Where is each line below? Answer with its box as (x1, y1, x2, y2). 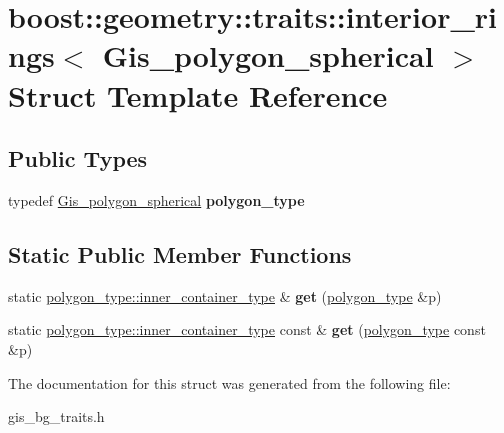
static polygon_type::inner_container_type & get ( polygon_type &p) (8, 285, 442, 306)
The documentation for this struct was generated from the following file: (8, 372, 451, 393)
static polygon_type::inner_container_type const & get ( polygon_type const (8, 319, 486, 340)
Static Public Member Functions (8, 238, 352, 269)
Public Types (8, 143, 148, 174)
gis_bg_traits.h (8, 406, 105, 427)
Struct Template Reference (8, 74, 388, 115)
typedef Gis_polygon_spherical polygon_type (8, 189, 305, 210)
